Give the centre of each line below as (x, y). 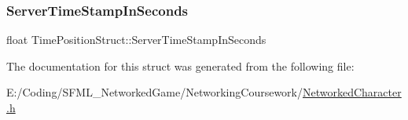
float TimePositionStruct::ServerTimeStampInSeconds (136, 40)
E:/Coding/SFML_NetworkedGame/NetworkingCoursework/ (154, 92)
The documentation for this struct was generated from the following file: (180, 65)
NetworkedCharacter (352, 92)
